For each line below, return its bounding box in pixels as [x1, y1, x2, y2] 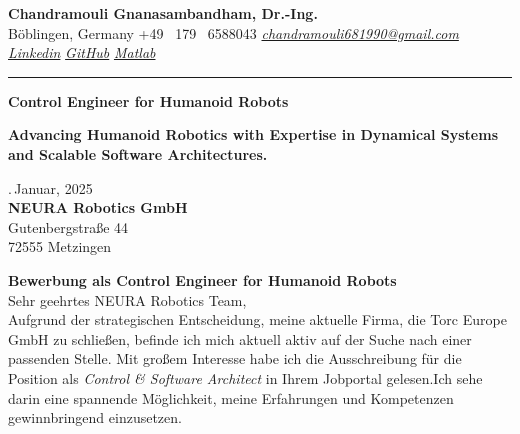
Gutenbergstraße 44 [8, 216, 129, 237]
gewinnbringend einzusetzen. [8, 407, 182, 428]
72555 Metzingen [8, 236, 112, 257]
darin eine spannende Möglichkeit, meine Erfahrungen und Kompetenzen [8, 387, 454, 408]
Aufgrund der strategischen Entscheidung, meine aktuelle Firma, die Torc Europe [8, 309, 507, 330]
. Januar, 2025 [8, 177, 93, 198]
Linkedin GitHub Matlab [8, 42, 156, 63]
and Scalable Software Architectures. [8, 143, 268, 164]
